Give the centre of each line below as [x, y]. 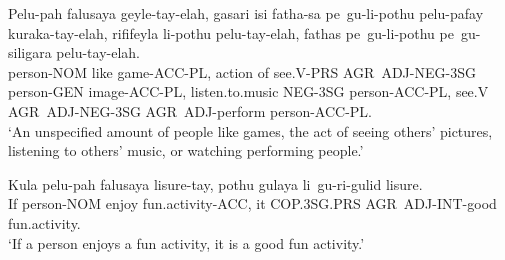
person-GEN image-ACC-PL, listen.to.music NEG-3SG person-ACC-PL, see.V [248, 91]
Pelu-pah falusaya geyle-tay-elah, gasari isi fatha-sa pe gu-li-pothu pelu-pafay [246, 13]
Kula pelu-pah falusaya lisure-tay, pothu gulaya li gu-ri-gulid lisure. [215, 183]
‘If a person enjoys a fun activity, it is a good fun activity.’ [186, 242]
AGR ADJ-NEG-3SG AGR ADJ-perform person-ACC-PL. [190, 110]
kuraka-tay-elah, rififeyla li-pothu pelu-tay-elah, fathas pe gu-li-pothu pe [231, 32]
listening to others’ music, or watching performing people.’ [186, 150]
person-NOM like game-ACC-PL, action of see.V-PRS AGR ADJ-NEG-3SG [242, 71]
